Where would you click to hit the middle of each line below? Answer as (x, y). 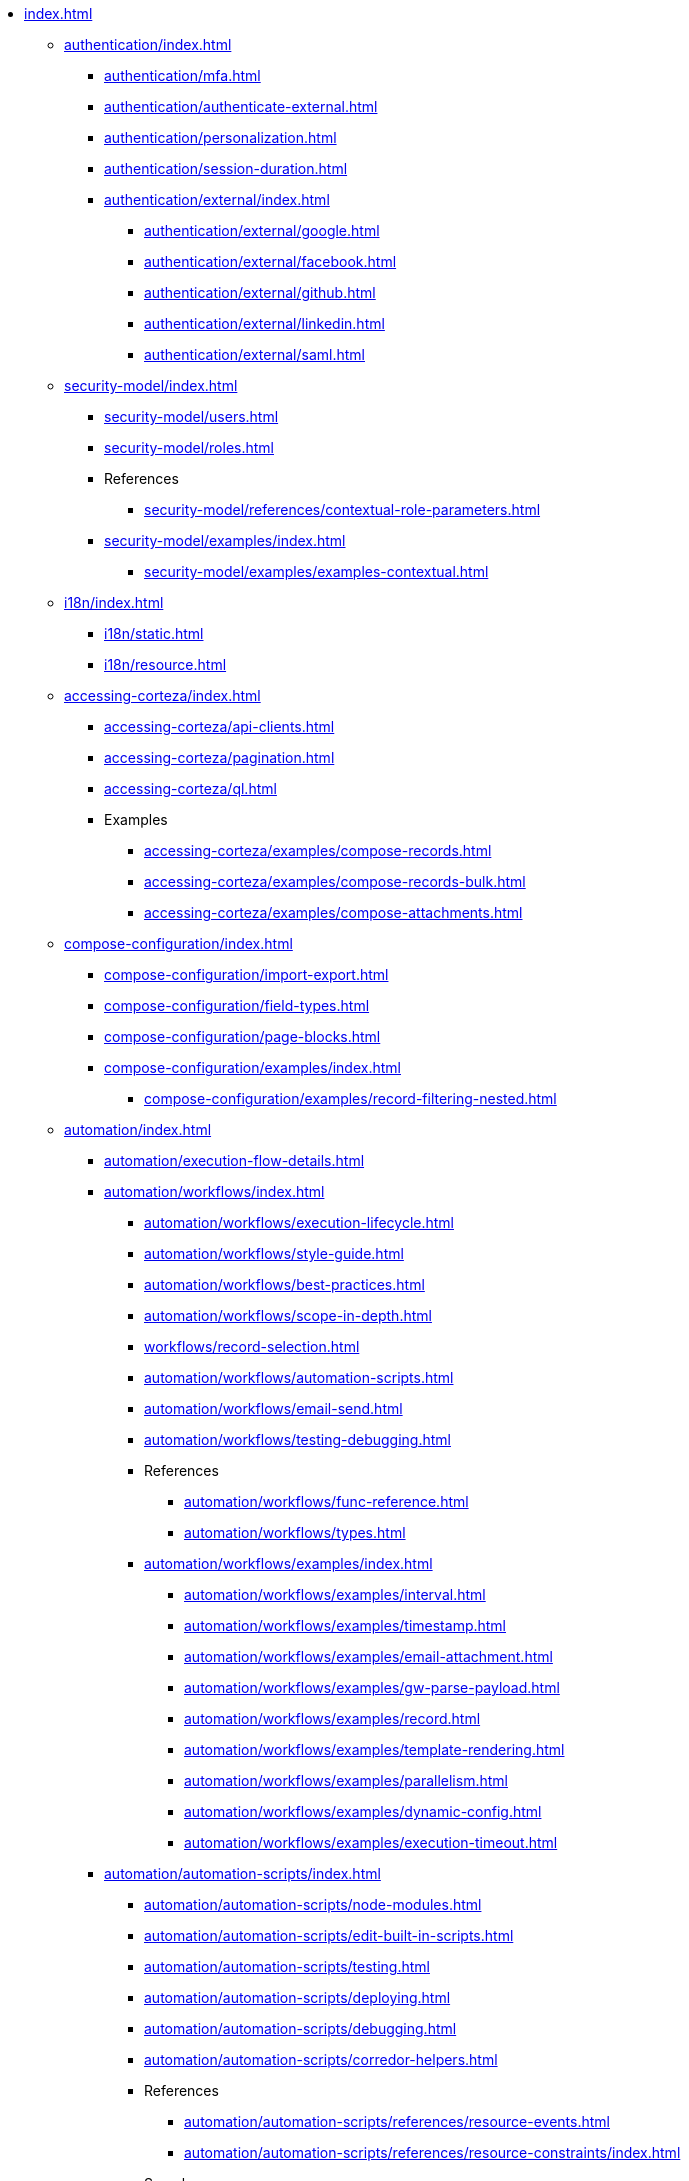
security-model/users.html (191, 416)
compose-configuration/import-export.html (246, 974)
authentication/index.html (148, 44)
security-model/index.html (151, 385)
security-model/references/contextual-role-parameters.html (342, 509)
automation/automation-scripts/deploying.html (297, 1997)
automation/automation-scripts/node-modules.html (313, 1904)
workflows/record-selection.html (252, 1346)
